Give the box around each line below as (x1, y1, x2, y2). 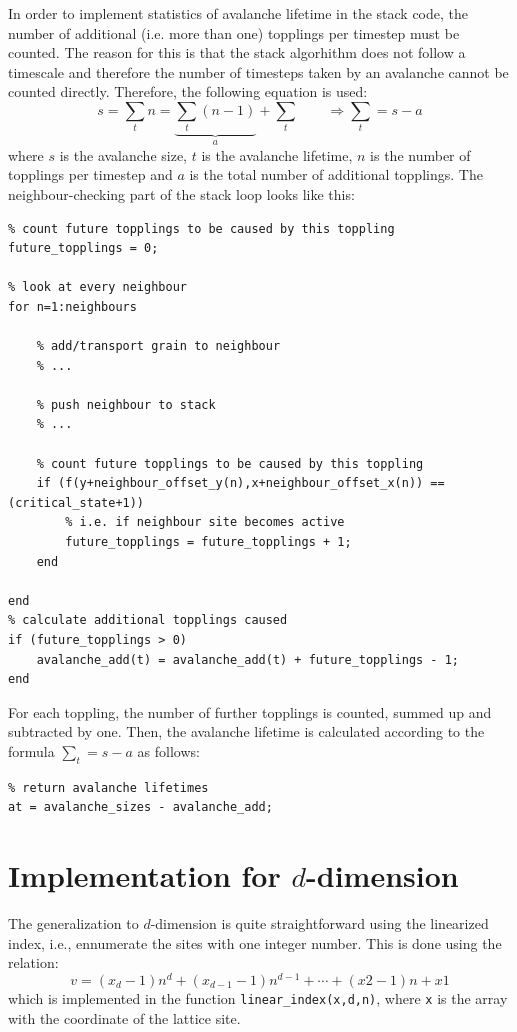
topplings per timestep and (8, 164, 173, 185)
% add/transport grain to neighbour (36, 339, 281, 354)
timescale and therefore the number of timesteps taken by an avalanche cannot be (8, 61, 509, 82)
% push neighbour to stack (36, 397, 216, 412)
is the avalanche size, (59, 144, 188, 165)
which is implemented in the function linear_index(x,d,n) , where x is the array (8, 987, 508, 1008)
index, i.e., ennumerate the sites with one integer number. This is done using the (8, 932, 502, 953)
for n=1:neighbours (8, 299, 137, 314)
